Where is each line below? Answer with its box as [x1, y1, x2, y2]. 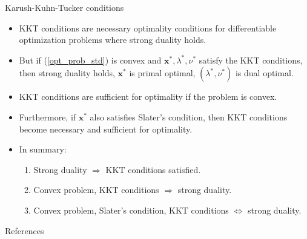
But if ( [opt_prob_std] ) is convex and [19, 53, 162, 66]
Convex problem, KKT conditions [33, 183, 159, 196]
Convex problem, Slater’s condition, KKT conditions [33, 203, 229, 216]
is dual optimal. [235, 67, 294, 79]
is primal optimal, [129, 67, 196, 79]
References [5, 224, 44, 237]
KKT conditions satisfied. [105, 163, 201, 175]
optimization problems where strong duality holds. [19, 33, 206, 46]
